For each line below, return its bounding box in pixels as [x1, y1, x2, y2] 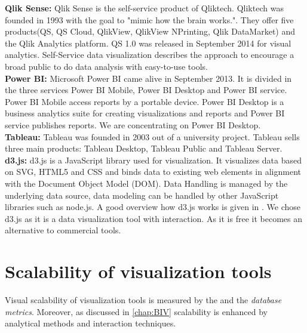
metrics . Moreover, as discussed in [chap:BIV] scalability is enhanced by [5, 305, 268, 317]
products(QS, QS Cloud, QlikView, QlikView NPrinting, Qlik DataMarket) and [5, 25, 296, 38]
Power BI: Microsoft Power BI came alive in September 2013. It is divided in [5, 72, 292, 84]
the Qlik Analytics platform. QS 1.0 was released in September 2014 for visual [5, 36, 291, 49]
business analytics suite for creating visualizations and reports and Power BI [5, 107, 285, 119]
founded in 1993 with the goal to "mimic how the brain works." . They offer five [5, 13, 294, 26]
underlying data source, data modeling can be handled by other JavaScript [5, 189, 279, 201]
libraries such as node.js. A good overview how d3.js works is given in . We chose [5, 201, 301, 213]
